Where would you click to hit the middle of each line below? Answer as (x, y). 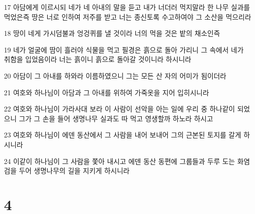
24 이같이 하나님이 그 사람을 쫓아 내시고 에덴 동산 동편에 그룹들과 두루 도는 (120, 161)
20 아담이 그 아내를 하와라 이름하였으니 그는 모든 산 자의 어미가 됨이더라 (115, 75)
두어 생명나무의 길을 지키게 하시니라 (74, 171)
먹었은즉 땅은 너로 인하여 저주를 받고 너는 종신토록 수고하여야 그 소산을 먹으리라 (128, 16)
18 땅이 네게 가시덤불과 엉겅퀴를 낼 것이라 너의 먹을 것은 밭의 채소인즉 (112, 33)
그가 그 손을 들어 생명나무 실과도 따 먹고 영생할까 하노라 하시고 (116, 118)
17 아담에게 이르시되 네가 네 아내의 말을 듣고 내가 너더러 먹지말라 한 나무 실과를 (127, 7)
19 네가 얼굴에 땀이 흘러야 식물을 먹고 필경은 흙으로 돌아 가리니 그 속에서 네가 (124, 49)
